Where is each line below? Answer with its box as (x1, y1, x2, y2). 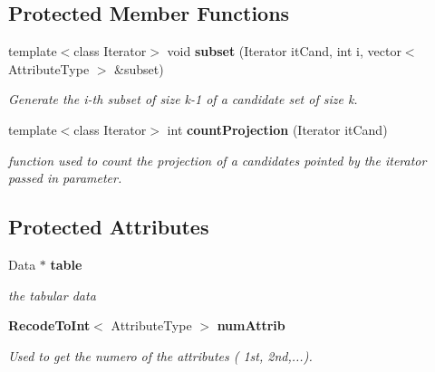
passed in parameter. (8, 168, 122, 187)
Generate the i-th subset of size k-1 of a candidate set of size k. (8, 90, 358, 109)
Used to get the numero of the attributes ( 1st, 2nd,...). (8, 346, 313, 365)
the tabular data (8, 285, 96, 304)
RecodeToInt (8, 316, 91, 335)
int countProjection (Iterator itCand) (167, 119, 388, 138)
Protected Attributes (8, 213, 209, 241)
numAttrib (217, 316, 285, 335)
